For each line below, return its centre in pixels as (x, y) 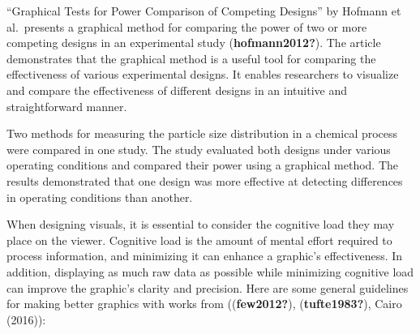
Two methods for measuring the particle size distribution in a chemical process (202, 133)
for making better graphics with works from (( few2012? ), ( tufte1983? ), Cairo (204, 304)
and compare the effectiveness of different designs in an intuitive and (177, 90)
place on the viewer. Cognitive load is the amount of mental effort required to (199, 240)
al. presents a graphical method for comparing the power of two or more (187, 26)
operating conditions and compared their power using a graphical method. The (202, 165)
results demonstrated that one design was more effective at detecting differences (205, 180)
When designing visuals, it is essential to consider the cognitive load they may (201, 224)
